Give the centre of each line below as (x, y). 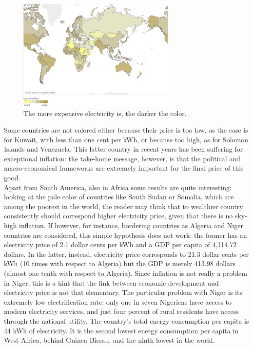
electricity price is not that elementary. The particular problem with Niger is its (123, 292)
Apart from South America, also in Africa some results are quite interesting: (118, 187)
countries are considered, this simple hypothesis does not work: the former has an (126, 235)
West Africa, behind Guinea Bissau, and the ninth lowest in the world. (109, 340)
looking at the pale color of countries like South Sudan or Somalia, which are (119, 197)
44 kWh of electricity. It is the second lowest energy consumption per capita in (121, 330)
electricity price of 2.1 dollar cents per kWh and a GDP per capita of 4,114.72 (120, 244)
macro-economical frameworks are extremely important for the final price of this (124, 168)
